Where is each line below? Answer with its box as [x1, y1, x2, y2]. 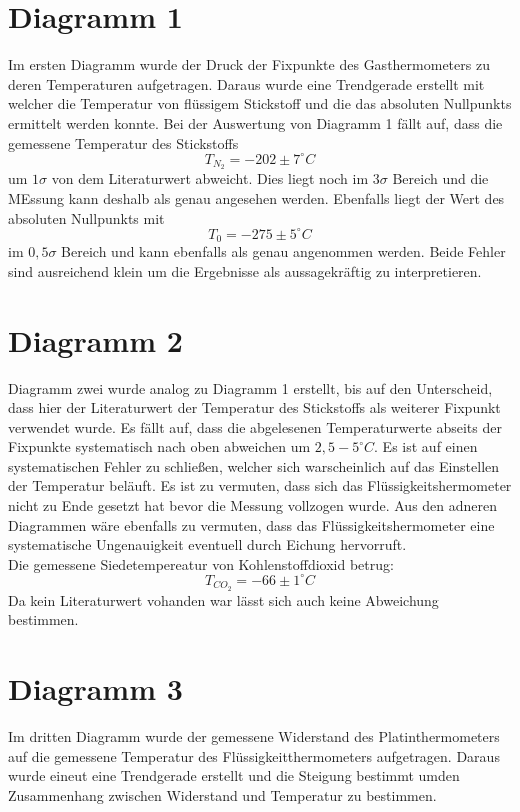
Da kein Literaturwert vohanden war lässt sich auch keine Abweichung [8, 589, 439, 610]
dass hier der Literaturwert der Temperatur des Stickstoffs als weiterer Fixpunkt [8, 397, 501, 418]
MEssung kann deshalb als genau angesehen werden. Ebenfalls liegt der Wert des [8, 188, 505, 209]
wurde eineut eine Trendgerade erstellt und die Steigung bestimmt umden [8, 765, 460, 786]
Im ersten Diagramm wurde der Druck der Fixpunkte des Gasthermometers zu [8, 54, 490, 75]
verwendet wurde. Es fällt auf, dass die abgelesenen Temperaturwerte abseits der [8, 416, 502, 437]
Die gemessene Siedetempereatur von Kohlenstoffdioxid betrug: [8, 553, 394, 574]
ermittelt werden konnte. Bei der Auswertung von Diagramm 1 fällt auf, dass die [8, 112, 503, 133]
